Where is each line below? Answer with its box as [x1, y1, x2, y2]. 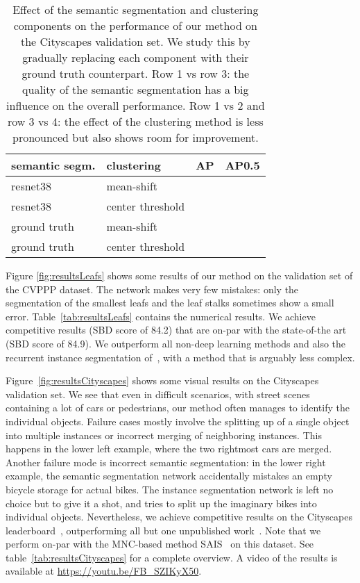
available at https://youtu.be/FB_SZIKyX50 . [6, 564, 202, 578]
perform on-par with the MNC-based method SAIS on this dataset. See [6, 536, 314, 551]
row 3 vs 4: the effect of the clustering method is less [7, 113, 264, 129]
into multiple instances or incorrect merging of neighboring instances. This [6, 427, 322, 442]
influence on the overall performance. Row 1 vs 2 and [6, 97, 265, 113]
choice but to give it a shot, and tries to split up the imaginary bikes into [6, 495, 317, 510]
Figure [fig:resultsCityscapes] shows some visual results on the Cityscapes [6, 373, 319, 388]
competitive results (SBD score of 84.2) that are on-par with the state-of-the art [6, 322, 347, 337]
